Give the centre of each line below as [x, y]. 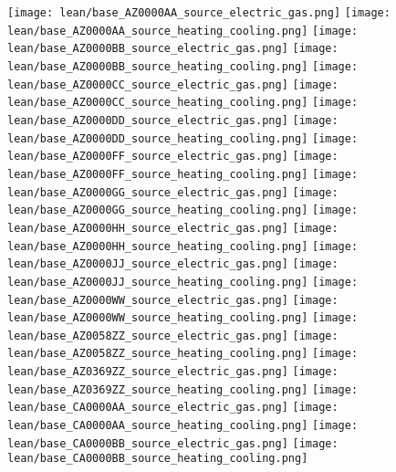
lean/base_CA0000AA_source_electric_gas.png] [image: [173, 408]
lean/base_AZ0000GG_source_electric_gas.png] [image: [173, 192]
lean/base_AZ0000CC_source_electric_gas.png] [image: [173, 84]
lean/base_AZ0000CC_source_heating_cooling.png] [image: [183, 103]
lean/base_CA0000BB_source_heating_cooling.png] [158, 459]
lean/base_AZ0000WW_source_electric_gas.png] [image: [173, 300]
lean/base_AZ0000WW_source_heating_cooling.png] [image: [183, 318]
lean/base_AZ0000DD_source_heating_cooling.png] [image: [183, 138]
